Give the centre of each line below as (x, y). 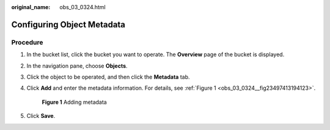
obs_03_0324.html (83, 7)
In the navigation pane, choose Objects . (77, 66)
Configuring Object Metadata (68, 24)
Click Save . (41, 116)
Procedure (27, 42)
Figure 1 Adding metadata (74, 102)
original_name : (31, 7)
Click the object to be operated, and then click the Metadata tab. (108, 77)
